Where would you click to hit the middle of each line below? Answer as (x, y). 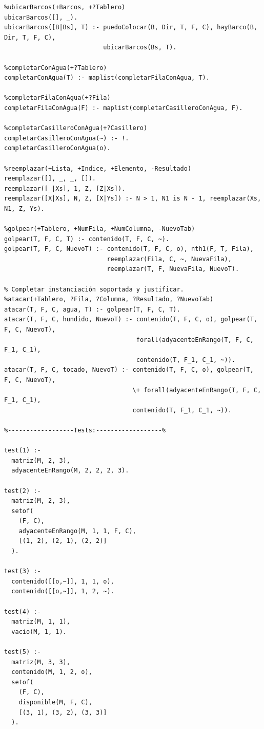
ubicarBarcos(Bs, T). (140, 48)
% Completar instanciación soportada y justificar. (94, 289)
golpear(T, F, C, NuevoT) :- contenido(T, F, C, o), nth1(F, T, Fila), (129, 249)
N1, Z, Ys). (24, 208)
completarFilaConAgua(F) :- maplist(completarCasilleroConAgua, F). (124, 108)
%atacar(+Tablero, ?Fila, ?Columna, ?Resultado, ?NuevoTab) (109, 299)
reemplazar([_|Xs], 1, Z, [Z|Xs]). (65, 188)
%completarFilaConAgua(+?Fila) (57, 98)
